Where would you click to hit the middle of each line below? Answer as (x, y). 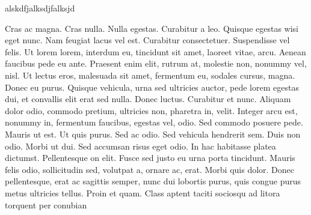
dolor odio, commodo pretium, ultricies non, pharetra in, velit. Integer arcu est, (151, 110)
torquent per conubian (46, 204)
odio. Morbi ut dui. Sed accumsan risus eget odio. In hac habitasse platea (140, 146)
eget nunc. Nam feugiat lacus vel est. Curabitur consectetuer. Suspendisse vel (147, 40)
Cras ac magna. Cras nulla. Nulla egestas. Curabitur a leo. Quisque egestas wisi (152, 28)
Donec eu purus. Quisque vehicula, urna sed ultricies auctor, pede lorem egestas (152, 87)
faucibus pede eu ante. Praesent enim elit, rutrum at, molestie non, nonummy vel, (156, 63)
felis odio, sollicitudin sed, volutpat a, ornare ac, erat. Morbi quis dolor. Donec (150, 169)
